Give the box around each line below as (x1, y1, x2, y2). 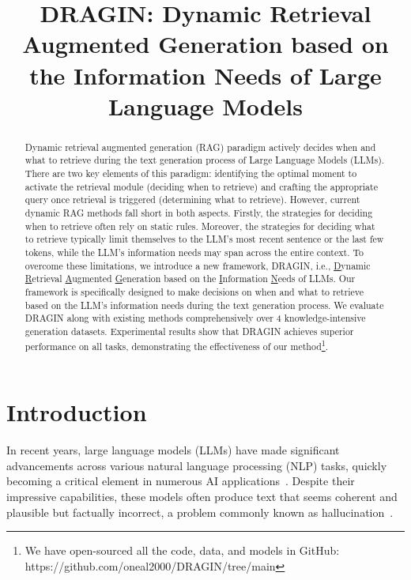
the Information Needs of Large (29, 58, 382, 91)
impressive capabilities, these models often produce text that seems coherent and (6, 488, 398, 504)
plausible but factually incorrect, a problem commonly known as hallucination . (6, 503, 394, 520)
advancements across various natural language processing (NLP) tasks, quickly (6, 457, 387, 473)
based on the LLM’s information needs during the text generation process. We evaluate (25, 298, 384, 311)
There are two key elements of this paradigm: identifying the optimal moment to (25, 167, 357, 180)
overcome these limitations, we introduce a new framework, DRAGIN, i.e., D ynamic (25, 258, 371, 272)
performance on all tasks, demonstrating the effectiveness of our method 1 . (25, 337, 329, 352)
